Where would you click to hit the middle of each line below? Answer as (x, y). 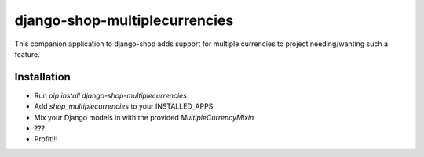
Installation (42, 77)
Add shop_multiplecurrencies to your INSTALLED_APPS (124, 106)
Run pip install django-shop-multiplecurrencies (111, 95)
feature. (27, 54)
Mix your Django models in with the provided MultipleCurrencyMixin (144, 117)
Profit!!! (46, 139)
